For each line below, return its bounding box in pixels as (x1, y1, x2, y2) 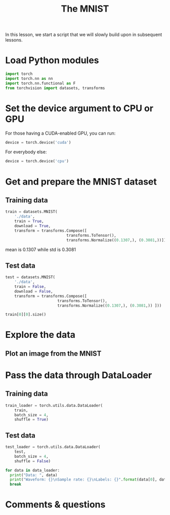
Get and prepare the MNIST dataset (5, 176, 157, 187)
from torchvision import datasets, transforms (5, 85, 105, 91)
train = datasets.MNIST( (5, 209, 58, 214)
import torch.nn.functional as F (5, 80, 76, 86)
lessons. (5, 37, 23, 43)
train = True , (14, 219, 44, 224)
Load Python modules (5, 55, 100, 66)
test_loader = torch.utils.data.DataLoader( (5, 445, 101, 450)
